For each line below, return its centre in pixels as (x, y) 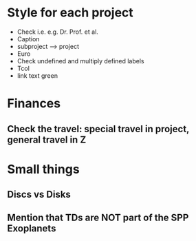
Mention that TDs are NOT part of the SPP (98, 218)
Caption (28, 39)
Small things (44, 169)
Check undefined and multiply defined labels (80, 61)
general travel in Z (47, 139)
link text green (37, 75)
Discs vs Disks (39, 195)
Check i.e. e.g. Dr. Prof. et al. (57, 32)
